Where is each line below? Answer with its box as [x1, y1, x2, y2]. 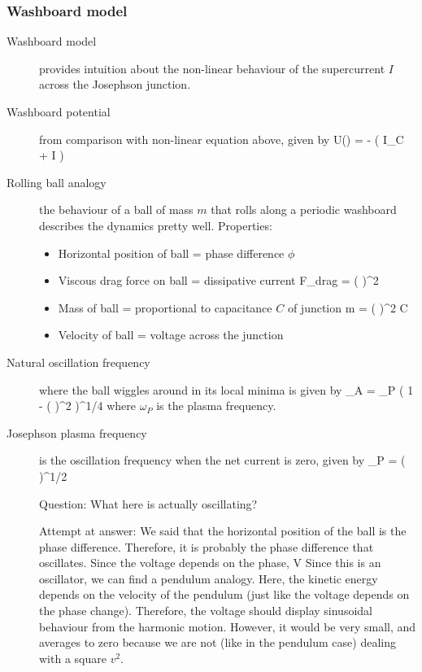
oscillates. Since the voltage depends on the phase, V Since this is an [39, 554, 381, 571]
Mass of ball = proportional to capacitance [58, 299, 272, 316]
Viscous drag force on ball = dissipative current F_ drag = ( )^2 [58, 272, 379, 289]
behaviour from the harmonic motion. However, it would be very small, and [39, 617, 416, 635]
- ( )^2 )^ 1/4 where [39, 397, 137, 414]
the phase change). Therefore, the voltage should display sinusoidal [39, 602, 372, 619]
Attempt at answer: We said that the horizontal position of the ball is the [39, 522, 407, 539]
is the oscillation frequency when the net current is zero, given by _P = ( [39, 452, 406, 469]
